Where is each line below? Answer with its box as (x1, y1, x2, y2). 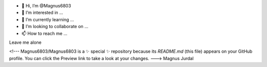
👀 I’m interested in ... (21, 10, 64, 16)
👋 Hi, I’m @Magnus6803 (21, 3, 71, 8)
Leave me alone (9, 39, 42, 45)
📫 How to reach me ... (21, 30, 68, 36)
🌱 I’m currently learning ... (21, 16, 74, 22)
